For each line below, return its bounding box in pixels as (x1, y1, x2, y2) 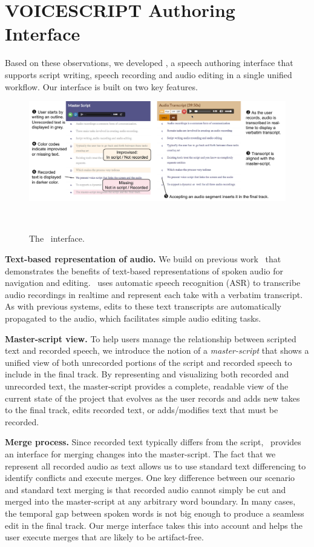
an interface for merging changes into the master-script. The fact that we (5, 447, 276, 460)
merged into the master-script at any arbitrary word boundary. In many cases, (5, 495, 296, 508)
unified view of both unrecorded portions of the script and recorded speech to (5, 356, 292, 368)
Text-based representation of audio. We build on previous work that (5, 253, 281, 265)
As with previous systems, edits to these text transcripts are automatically (5, 300, 281, 313)
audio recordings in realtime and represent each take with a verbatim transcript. (5, 288, 303, 300)
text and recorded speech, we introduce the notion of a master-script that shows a (5, 344, 309, 357)
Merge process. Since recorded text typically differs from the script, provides (5, 436, 301, 448)
